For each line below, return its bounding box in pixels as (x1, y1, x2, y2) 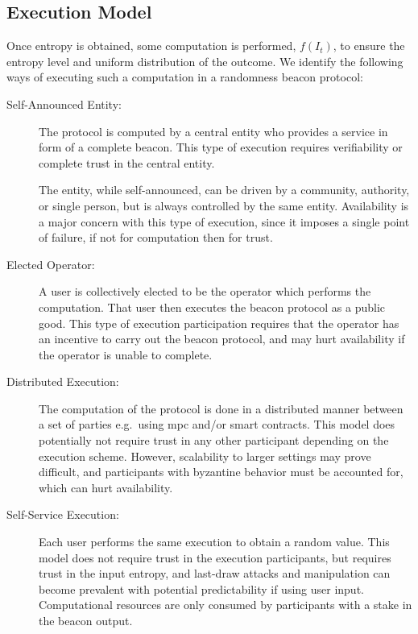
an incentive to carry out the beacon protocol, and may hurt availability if (39, 330, 405, 347)
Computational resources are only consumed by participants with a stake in (39, 596, 412, 613)
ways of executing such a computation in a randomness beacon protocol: (6, 68, 363, 85)
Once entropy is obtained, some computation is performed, (6, 37, 296, 54)
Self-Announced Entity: (6, 95, 122, 112)
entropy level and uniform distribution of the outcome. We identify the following (6, 52, 404, 69)
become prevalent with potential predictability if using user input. (39, 580, 364, 597)
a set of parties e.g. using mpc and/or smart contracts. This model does (39, 416, 395, 433)
